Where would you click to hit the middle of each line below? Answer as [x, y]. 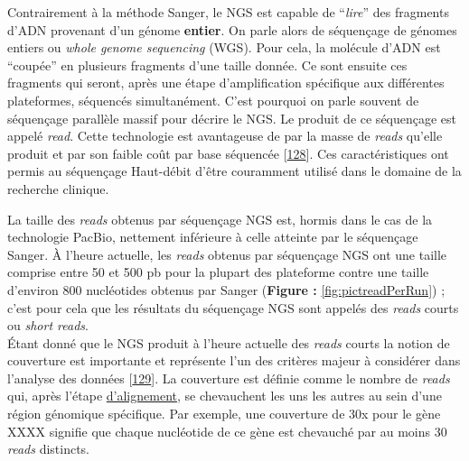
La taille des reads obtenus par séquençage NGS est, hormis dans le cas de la [220, 219]
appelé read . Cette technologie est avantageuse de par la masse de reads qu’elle [225, 136]
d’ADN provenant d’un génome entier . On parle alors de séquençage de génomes [232, 29]
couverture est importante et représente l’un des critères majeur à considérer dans [234, 360]
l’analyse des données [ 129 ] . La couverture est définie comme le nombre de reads [229, 378]
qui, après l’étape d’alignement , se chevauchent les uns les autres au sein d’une [225, 396]
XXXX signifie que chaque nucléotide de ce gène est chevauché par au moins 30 [227, 431]
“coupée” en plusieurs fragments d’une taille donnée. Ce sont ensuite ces [207, 65]
